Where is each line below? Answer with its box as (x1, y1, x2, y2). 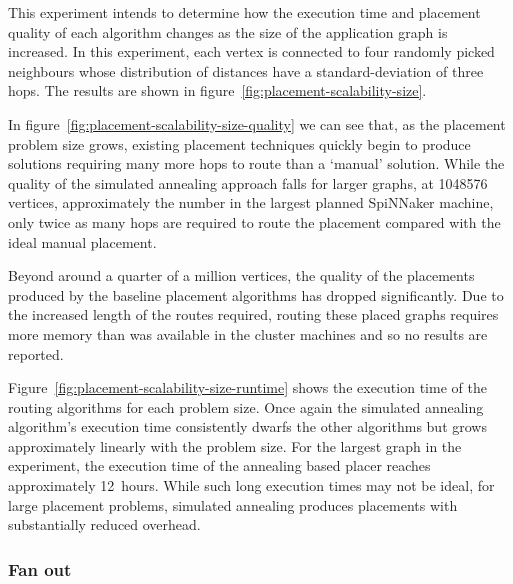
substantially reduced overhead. (8, 514, 201, 535)
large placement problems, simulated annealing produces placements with (8, 494, 458, 515)
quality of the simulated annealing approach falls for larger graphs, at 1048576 (8, 172, 488, 193)
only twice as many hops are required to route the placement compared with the (8, 211, 501, 232)
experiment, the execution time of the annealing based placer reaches (8, 455, 431, 476)
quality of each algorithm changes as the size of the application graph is (8, 21, 448, 42)
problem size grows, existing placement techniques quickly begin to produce (8, 133, 471, 154)
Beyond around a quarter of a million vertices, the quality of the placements (8, 265, 475, 286)
